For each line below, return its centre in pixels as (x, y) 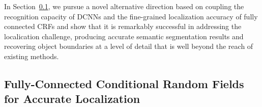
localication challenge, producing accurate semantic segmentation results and (124, 36)
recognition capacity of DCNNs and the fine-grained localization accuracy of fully (131, 16)
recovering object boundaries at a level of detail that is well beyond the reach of (129, 46)
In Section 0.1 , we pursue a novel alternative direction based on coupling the (124, 6)
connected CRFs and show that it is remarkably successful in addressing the (123, 26)
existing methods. (32, 56)
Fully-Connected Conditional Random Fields (124, 83)
